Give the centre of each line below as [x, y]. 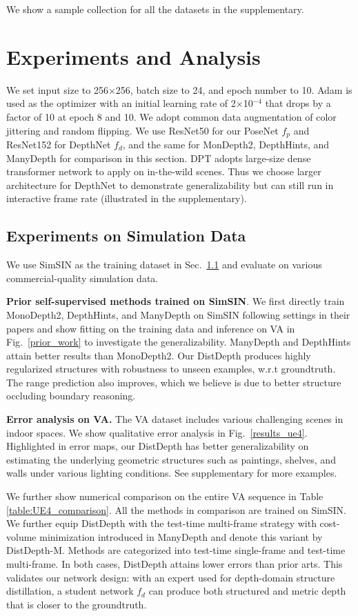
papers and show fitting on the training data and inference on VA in [151, 328]
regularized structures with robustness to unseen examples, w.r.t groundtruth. [171, 369]
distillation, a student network [70, 591]
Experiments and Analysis [133, 56]
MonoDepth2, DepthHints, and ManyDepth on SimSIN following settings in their [178, 314]
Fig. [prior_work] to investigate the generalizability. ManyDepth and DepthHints [179, 342]
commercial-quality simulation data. [82, 278]
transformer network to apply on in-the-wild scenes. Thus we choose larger [164, 171]
